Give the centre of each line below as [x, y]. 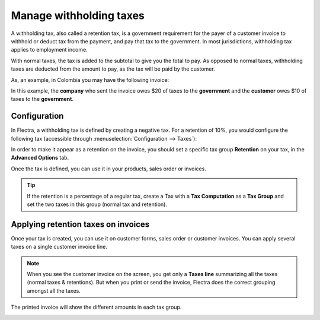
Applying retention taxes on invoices [80, 224]
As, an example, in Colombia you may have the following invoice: [90, 80]
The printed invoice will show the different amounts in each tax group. [96, 307]
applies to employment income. [49, 50]
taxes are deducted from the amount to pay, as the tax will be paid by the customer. [113, 69]
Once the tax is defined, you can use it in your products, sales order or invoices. [109, 169]
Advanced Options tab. [40, 158]
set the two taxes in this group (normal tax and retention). [97, 204]
